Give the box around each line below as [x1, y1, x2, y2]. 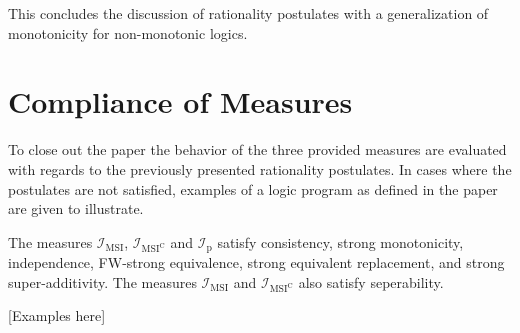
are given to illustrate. [8, 198, 144, 219]
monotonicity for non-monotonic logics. [8, 22, 248, 43]
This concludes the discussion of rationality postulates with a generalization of [8, 3, 489, 23]
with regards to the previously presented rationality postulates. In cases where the [8, 158, 512, 179]
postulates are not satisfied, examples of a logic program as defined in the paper [8, 178, 498, 199]
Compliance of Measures [8, 81, 353, 122]
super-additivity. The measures [8, 271, 197, 292]
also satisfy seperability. [298, 271, 444, 292]
